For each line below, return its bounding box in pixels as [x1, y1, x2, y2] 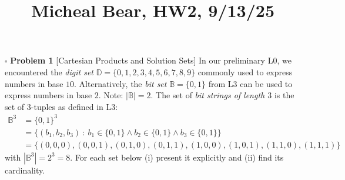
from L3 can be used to [208, 77, 293, 89]
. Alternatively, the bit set [74, 77, 167, 89]
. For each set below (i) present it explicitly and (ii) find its [70, 151, 284, 163]
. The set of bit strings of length [150, 89, 265, 101]
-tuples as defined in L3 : [31, 100, 118, 112]
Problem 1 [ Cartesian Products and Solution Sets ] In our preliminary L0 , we [10, 54, 292, 66]
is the [274, 89, 294, 101]
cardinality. [5, 164, 45, 176]
